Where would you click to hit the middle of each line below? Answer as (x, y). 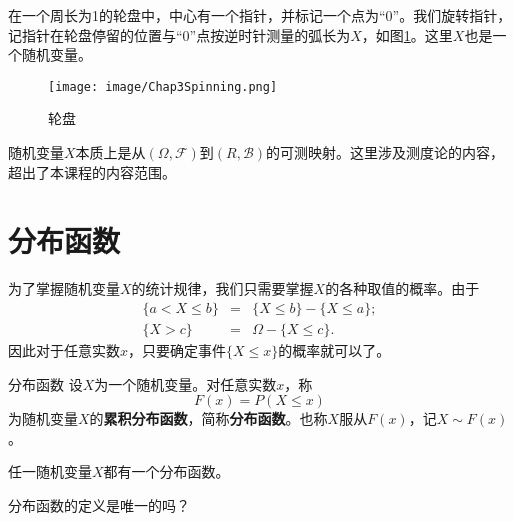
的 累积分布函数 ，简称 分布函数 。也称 (208, 418)
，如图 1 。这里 (407, 34)
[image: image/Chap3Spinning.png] (163, 86)
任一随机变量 (50, 471)
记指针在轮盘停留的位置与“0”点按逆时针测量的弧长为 (179, 34)
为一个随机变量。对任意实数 (185, 383)
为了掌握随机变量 (64, 288)
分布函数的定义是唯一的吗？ (99, 504)
